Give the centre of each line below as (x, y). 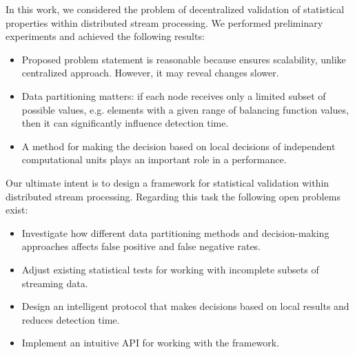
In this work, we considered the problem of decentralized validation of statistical (175, 9)
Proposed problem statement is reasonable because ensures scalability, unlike (184, 59)
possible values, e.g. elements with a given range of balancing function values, (185, 109)
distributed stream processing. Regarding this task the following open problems (173, 196)
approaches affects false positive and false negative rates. (141, 246)
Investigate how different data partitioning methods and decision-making (175, 232)
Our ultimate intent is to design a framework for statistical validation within (168, 182)
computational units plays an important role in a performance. (154, 159)
